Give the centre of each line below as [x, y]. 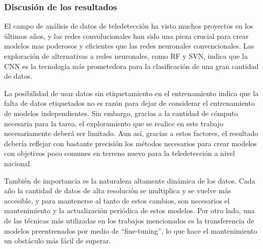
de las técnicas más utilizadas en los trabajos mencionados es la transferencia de [129, 220]
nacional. [18, 163]
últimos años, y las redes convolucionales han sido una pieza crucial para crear [126, 36]
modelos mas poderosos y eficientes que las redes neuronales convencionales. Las [129, 46]
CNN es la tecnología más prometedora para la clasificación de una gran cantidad [131, 66]
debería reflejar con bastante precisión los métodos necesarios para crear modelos [130, 143]
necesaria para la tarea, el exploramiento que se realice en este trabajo [114, 123]
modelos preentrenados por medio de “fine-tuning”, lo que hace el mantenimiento [131, 230]
